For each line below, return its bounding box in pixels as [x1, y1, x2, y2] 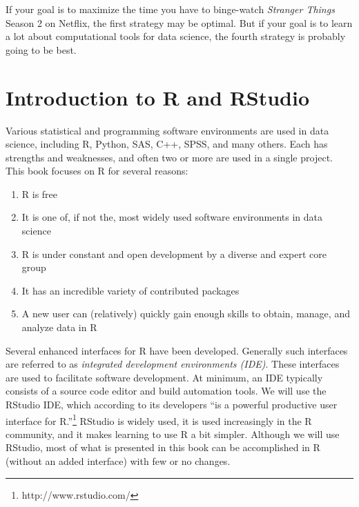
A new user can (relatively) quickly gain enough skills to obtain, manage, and [21, 306, 350, 321]
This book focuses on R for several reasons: [6, 163, 188, 178]
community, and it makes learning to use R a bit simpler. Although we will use [6, 426, 340, 441]
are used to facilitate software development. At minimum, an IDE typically [6, 370, 323, 384]
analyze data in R [21, 320, 97, 335]
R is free [21, 186, 58, 201]
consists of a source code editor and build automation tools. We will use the [6, 384, 327, 398]
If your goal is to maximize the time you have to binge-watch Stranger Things [6, 2, 335, 16]
